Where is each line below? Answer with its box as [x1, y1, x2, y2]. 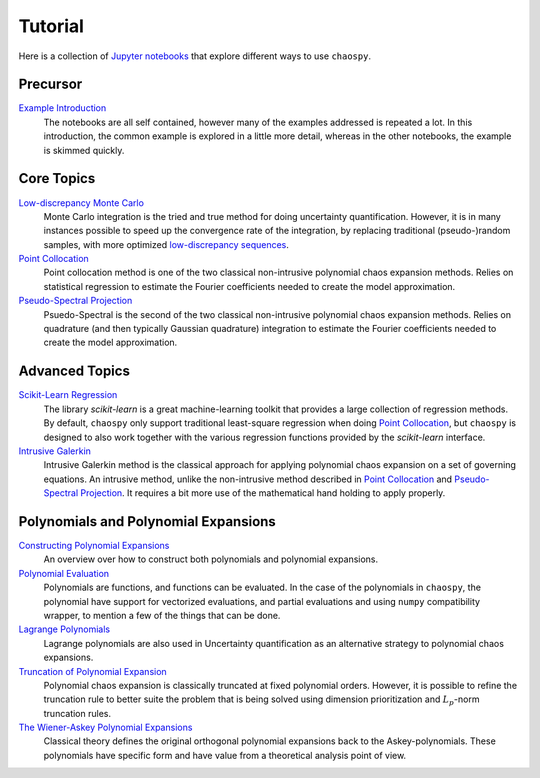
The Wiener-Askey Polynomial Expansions [18, 721, 193, 734]
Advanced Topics [18, 363, 130, 380]
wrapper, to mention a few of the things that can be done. [43, 609, 281, 621]
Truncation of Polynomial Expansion [18, 665, 167, 677]
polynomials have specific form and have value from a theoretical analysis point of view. [43, 749, 407, 761]
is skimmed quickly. [43, 144, 125, 156]
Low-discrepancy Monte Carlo [18, 196, 145, 209]
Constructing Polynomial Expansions [18, 539, 170, 551]
